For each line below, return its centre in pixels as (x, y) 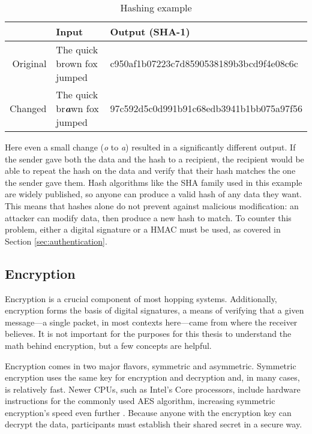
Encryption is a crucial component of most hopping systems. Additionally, (141, 298)
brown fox (77, 63)
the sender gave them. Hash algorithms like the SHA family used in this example (154, 182)
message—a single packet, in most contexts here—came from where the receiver (151, 322)
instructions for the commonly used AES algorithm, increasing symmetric (140, 401)
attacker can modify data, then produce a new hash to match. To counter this (148, 217)
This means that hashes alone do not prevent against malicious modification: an (152, 205)
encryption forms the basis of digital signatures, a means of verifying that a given (154, 310)
